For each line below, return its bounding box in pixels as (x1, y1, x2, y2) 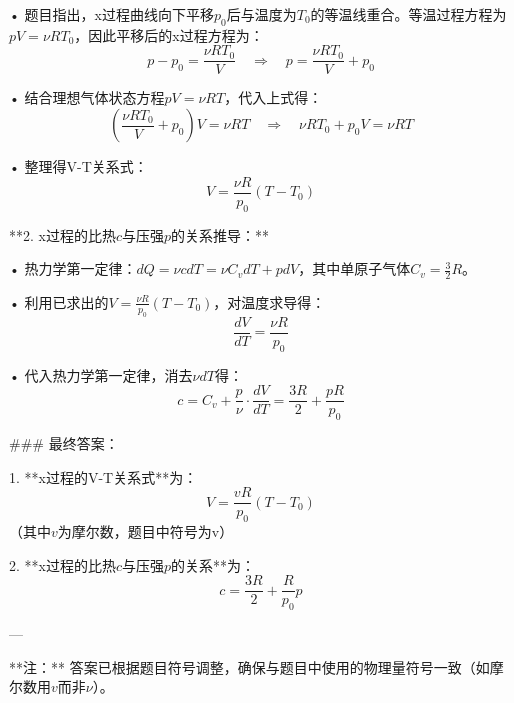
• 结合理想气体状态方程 (9, 87, 165, 108)
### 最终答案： (9, 433, 119, 454)
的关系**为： (171, 554, 256, 575)
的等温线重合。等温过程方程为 (310, 4, 507, 24)
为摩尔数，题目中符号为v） (57, 521, 234, 542)
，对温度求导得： (213, 291, 326, 312)
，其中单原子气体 (298, 258, 411, 279)
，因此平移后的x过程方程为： (74, 24, 264, 45)
